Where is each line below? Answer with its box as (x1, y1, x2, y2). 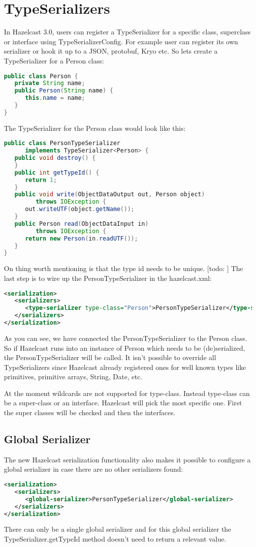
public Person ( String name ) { (14, 87, 113, 94)
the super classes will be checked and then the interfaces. (4, 407, 176, 418)
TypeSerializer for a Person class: (4, 55, 104, 65)
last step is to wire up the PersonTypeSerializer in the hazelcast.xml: (4, 273, 212, 283)
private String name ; (14, 80, 85, 87)
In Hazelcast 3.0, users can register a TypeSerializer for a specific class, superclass (4, 27, 251, 37)
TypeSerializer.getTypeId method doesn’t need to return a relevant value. (4, 534, 226, 544)
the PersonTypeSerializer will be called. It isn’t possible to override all (4, 352, 216, 363)
